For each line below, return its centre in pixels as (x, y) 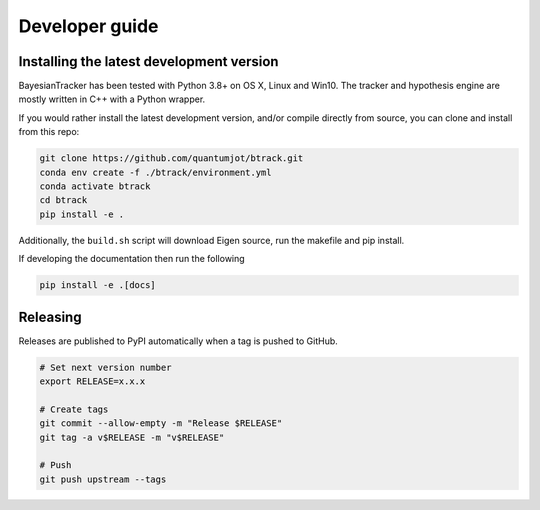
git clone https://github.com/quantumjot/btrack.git (171, 158)
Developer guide (88, 26)
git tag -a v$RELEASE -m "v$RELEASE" (132, 437)
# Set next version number (105, 367)
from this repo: (49, 132)
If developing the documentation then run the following (131, 259)
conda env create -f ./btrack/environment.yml (155, 172)
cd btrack (63, 200)
